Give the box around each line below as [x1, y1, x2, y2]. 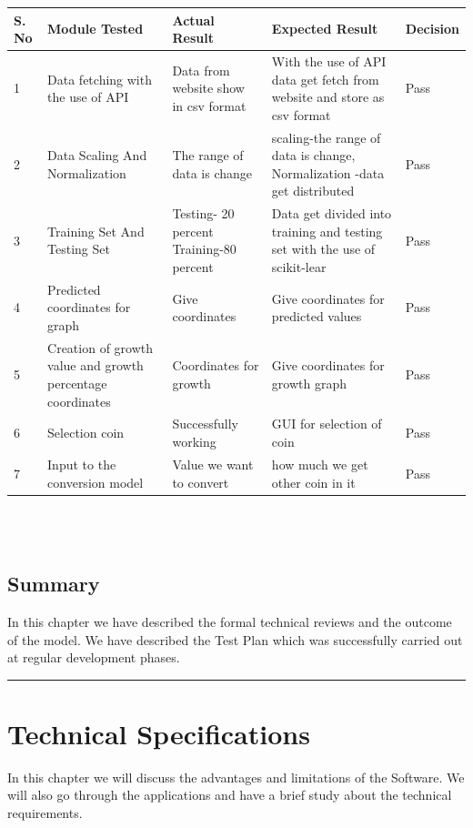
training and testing [271, 221, 383, 240]
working [172, 432, 216, 451]
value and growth [47, 356, 144, 375]
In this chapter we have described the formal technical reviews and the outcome [7, 611, 452, 631]
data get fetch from [271, 69, 379, 88]
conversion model [47, 472, 144, 491]
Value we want [172, 454, 254, 473]
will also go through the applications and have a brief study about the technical [7, 785, 452, 804]
